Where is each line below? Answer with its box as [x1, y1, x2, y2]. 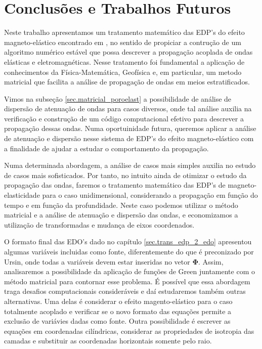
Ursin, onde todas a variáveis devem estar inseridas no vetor [4, 256, 190, 267]
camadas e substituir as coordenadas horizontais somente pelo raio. [4, 335, 212, 346]
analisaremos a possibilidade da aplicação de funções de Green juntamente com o [4, 266, 255, 277]
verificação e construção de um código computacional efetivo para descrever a [4, 113, 244, 123]
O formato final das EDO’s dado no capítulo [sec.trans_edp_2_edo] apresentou [4, 236, 252, 247]
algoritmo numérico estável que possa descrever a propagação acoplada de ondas [4, 47, 253, 57]
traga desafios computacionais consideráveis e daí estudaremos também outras [4, 286, 246, 296]
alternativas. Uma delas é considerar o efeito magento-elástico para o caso [4, 295, 233, 306]
